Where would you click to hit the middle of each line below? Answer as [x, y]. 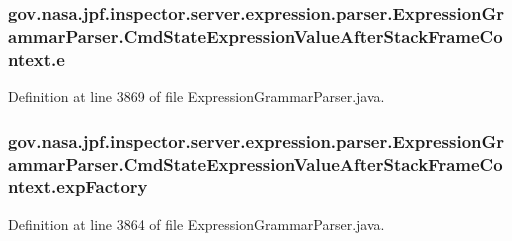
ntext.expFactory [78, 186]
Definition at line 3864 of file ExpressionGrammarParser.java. [196, 223]
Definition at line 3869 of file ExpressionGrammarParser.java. [196, 96]
